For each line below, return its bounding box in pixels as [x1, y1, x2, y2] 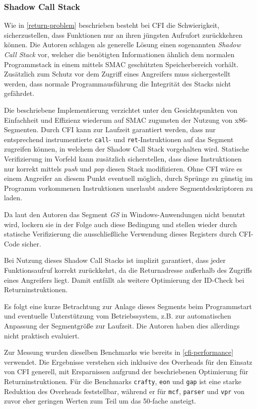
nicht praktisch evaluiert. [4, 330, 80, 340]
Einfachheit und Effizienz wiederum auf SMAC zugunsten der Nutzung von [4, 114, 233, 125]
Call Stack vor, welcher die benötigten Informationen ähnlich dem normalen [4, 49, 235, 59]
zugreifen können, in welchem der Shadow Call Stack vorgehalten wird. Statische [4, 144, 249, 154]
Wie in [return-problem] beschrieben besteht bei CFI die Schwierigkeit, [4, 20, 220, 30]
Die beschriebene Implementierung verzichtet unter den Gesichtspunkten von [4, 104, 238, 115]
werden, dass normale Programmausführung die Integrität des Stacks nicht [4, 78, 231, 88]
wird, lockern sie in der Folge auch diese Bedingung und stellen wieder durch [4, 219, 237, 229]
